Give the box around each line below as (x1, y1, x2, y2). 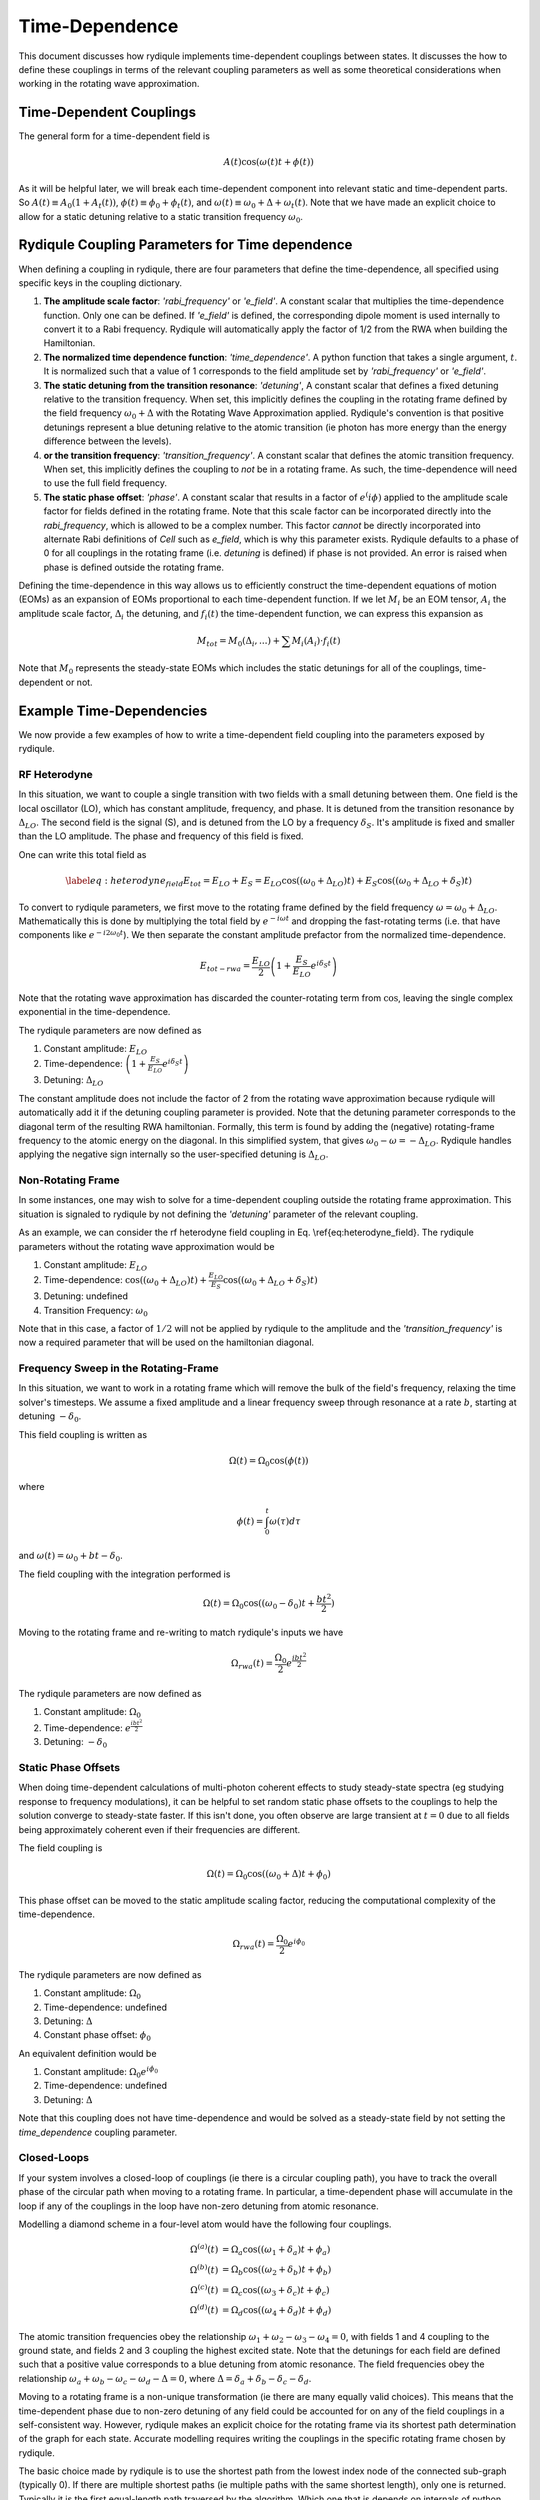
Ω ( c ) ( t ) (190, 2282, 219, 2295)
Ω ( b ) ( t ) (189, 2262, 219, 2275)
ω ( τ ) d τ (269, 1515, 302, 1527)
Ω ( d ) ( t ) (189, 2303, 219, 2316)
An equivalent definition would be (18, 2047, 157, 2059)
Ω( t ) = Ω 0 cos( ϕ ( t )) (228, 1455, 309, 1469)
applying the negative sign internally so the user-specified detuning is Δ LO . (18, 1148, 329, 1163)
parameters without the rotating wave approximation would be (18, 1240, 275, 1252)
